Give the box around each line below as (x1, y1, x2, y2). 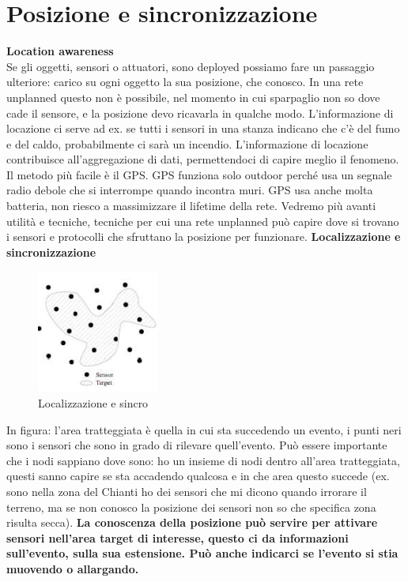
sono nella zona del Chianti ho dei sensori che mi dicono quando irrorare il (6, 482, 367, 499)
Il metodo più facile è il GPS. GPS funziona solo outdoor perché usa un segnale (6, 166, 392, 182)
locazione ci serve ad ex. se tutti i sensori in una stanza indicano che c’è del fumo (6, 120, 400, 137)
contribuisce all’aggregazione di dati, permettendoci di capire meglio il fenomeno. (6, 151, 399, 167)
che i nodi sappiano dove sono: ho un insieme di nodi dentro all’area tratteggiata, (6, 452, 400, 468)
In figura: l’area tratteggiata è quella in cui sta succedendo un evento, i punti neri (6, 421, 402, 437)
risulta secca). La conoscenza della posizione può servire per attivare (6, 514, 378, 531)
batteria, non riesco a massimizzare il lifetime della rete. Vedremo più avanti (6, 197, 376, 214)
